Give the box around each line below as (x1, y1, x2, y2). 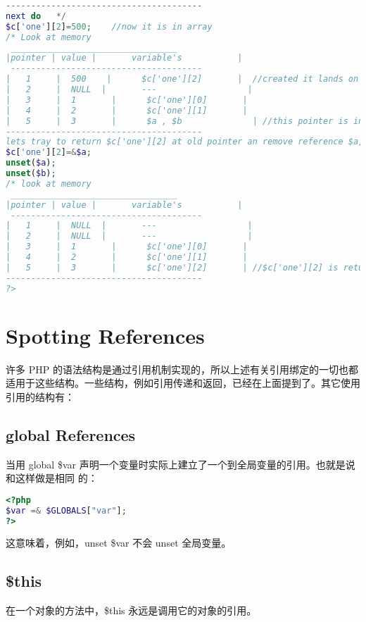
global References (6, 423, 136, 445)
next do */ (6, 11, 66, 21)
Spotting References (6, 321, 205, 349)
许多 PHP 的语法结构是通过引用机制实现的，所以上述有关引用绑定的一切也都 (6, 361, 358, 376)
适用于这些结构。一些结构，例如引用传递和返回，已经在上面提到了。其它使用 (6, 375, 360, 390)
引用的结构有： (6, 389, 75, 404)
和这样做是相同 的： (6, 471, 98, 485)
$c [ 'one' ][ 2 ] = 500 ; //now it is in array (6, 21, 213, 32)
